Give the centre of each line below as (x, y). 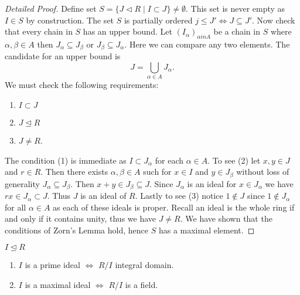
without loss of (263, 172)
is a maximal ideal (58, 285)
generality (22, 183)
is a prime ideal (52, 265)
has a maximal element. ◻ (207, 230)
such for (157, 172)
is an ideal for (212, 183)
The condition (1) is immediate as (66, 160)
